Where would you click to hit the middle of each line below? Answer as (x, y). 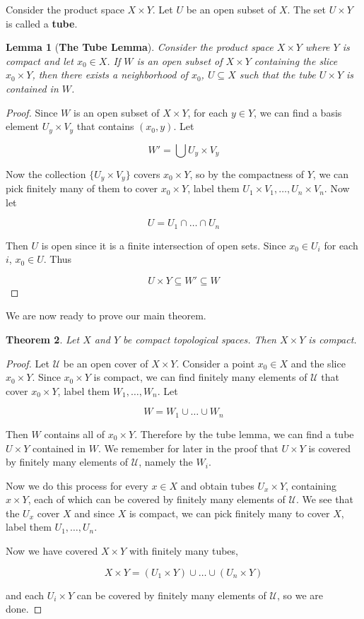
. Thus (58, 259)
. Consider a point (216, 363)
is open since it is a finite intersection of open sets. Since (164, 245)
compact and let (40, 60)
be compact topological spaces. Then (200, 340)
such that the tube (277, 75)
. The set (306, 9)
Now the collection (46, 173)
